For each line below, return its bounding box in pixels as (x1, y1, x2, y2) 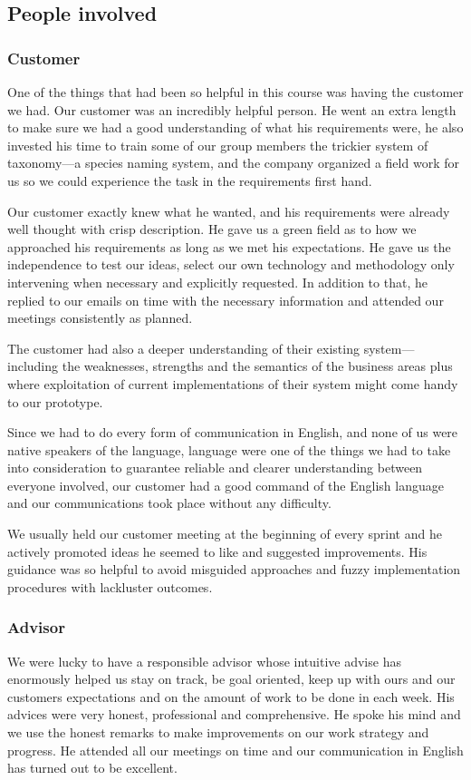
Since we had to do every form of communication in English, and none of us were (7, 423, 458, 442)
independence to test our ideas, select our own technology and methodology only (7, 255, 455, 274)
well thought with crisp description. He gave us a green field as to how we (7, 219, 417, 239)
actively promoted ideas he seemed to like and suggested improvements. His (7, 541, 428, 561)
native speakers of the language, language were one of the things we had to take (7, 440, 451, 459)
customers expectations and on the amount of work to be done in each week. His (7, 687, 455, 706)
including (7, 356, 59, 375)
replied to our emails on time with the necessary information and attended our (7, 290, 444, 309)
